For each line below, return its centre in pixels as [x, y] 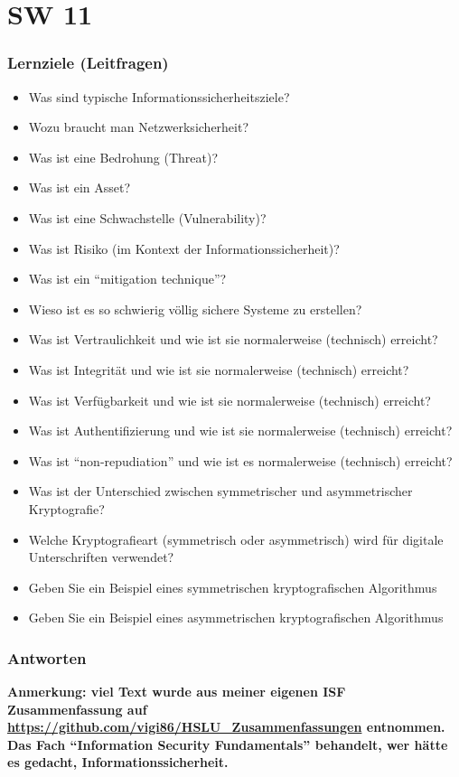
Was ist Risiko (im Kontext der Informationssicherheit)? [184, 248]
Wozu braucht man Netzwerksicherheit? [139, 127]
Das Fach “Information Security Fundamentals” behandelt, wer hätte [228, 744]
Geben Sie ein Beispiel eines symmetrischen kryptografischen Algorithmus [233, 587]
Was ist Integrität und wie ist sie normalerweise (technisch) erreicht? [219, 369]
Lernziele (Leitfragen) [88, 63]
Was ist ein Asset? [80, 187]
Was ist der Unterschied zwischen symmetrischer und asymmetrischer [220, 491]
